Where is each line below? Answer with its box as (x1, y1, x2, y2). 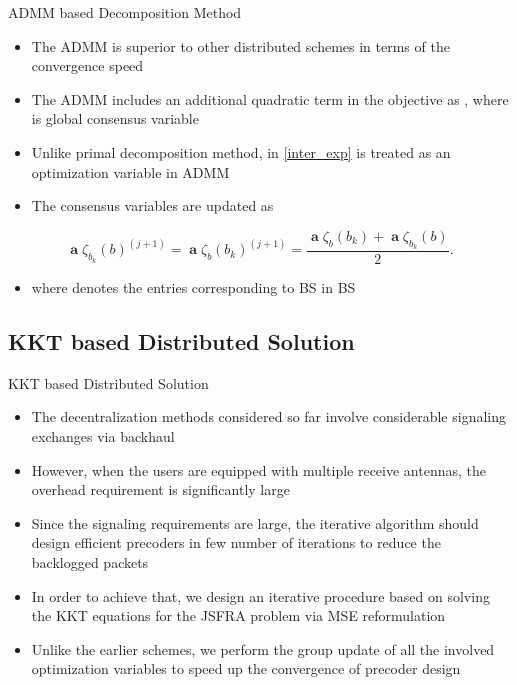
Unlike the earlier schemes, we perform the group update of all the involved (31, 638, 495, 659)
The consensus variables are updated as (31, 195, 274, 216)
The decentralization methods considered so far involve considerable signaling (31, 406, 507, 427)
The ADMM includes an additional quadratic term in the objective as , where (31, 88, 509, 109)
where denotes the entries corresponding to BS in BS (31, 276, 356, 297)
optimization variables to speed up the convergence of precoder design (31, 658, 461, 679)
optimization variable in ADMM (31, 161, 230, 182)
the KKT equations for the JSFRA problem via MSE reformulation (31, 605, 446, 626)
